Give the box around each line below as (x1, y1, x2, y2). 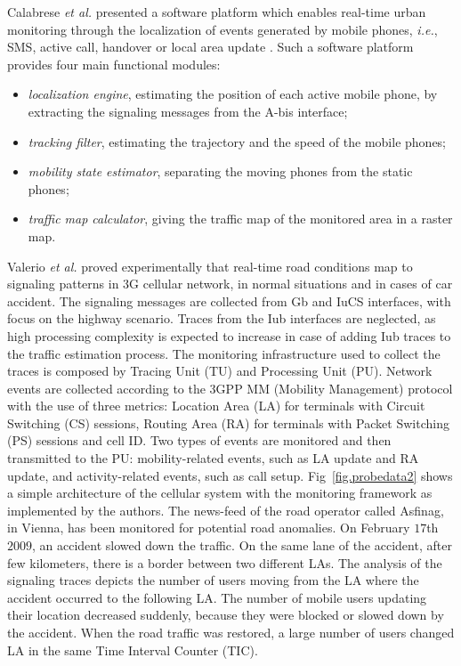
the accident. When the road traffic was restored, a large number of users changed (7, 623, 455, 641)
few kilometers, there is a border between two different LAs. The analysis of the (7, 553, 442, 572)
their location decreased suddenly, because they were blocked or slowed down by (7, 605, 444, 624)
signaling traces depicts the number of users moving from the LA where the (7, 571, 419, 589)
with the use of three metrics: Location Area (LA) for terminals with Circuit (7, 396, 425, 415)
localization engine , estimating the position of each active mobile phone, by (28, 85, 438, 103)
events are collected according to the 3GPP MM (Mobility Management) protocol (7, 378, 453, 397)
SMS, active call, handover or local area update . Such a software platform (7, 37, 414, 56)
